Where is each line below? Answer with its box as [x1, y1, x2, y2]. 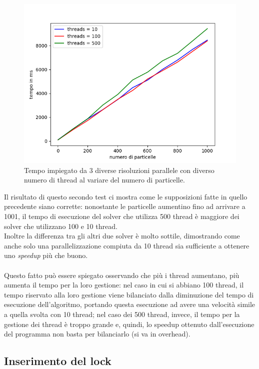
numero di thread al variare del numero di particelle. [24, 174, 185, 185]
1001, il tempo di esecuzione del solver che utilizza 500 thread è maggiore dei [4, 210, 239, 221]
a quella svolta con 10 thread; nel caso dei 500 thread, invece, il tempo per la [4, 308, 240, 319]
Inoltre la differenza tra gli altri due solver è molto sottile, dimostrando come [4, 230, 240, 241]
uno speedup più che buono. [4, 250, 88, 260]
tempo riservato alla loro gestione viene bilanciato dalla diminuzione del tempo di [4, 289, 254, 299]
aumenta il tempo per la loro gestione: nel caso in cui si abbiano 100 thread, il [4, 279, 244, 290]
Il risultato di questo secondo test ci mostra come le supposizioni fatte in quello [4, 191, 247, 201]
